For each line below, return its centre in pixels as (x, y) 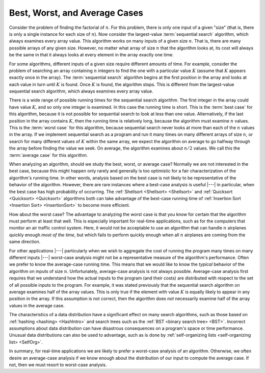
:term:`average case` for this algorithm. (49, 155)
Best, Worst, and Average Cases (76, 13)
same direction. (25, 242)
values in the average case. (37, 305)
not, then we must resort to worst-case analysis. (58, 365)
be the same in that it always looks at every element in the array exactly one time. (92, 55)
